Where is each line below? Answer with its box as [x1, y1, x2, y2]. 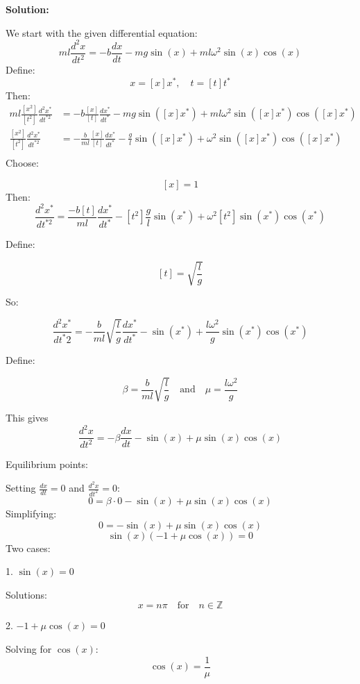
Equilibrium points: [6, 457, 88, 472]
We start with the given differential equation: [6, 25, 198, 40]
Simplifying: [6, 506, 57, 521]
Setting [6, 481, 36, 495]
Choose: [6, 156, 39, 170]
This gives [6, 410, 49, 424]
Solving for [6, 642, 52, 656]
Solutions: [6, 587, 47, 601]
